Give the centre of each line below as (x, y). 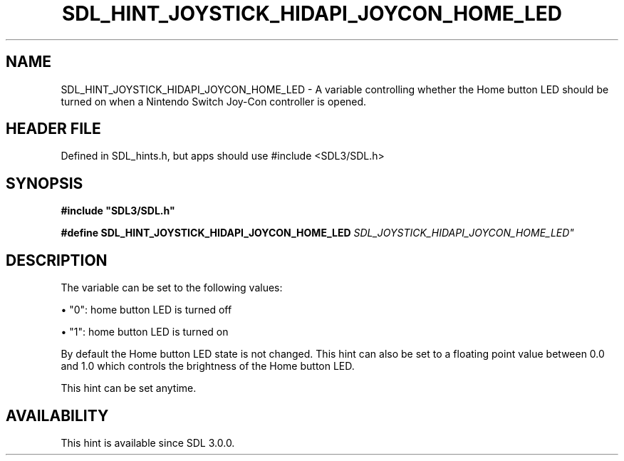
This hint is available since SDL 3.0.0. (148, 442)
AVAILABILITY (57, 415)
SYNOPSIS (45, 183)
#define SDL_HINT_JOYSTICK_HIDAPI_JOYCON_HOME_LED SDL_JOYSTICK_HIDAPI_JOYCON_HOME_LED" (317, 233)
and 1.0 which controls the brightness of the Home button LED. (208, 366)
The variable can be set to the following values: (172, 288)
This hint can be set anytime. (129, 388)
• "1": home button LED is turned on (145, 332)
